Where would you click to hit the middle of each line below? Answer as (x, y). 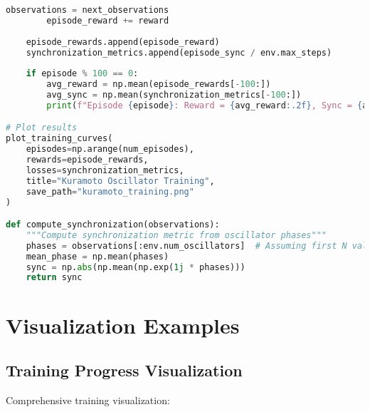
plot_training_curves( (59, 139)
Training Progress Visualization (124, 370)
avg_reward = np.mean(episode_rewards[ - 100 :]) (159, 84)
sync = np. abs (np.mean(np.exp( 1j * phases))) (136, 267)
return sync (54, 278)
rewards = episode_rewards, (87, 160)
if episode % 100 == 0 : (82, 74)
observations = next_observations (88, 10)
